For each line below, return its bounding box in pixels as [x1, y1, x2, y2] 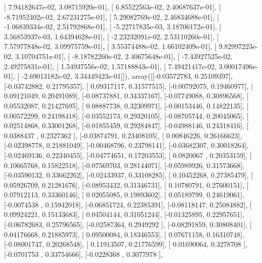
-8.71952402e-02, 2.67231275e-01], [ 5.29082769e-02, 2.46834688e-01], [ [4, 11, 219, 22]
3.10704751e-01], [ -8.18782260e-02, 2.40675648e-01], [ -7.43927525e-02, [15, 50, 233, 61]
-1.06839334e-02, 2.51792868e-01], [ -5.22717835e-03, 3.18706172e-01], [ [4, 21, 221, 32]
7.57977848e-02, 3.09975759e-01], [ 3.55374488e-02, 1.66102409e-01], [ [4, 41, 217, 51]
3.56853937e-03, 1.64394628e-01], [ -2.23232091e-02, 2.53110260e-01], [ [4, 31, 219, 41]
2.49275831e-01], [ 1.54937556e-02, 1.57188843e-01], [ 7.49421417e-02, [4, 61, 217, 71]
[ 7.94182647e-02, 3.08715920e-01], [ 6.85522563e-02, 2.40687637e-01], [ [4, 2, 221, 12]
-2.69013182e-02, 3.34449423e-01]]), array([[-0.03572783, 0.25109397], [21, 71, 233, 81]
